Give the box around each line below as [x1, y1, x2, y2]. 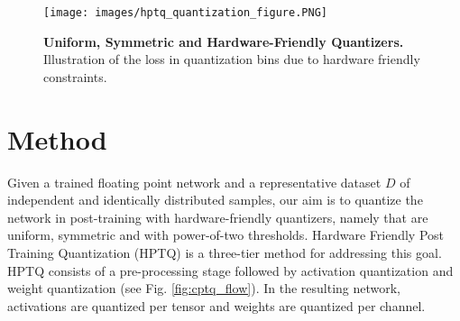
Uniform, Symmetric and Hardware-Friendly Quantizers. [43, 32, 404, 50]
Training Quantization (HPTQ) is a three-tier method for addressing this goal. [7, 243, 442, 261]
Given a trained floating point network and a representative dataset [7, 172, 382, 191]
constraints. [43, 67, 107, 86]
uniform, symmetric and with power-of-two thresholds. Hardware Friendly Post [7, 225, 444, 244]
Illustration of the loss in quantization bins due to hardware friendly [43, 50, 420, 69]
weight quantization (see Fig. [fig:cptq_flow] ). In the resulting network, [7, 279, 401, 298]
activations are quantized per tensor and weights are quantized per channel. [7, 296, 426, 315]
